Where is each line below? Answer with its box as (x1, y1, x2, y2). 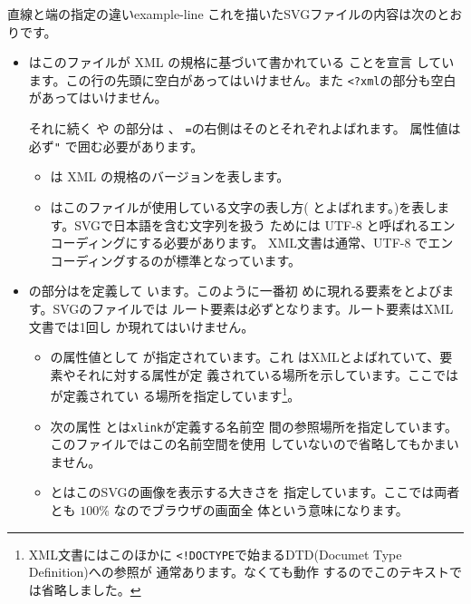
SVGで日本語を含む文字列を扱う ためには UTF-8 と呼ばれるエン (74, 215, 456, 234)
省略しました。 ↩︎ (41, 580, 141, 599)
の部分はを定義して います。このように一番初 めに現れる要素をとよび (28, 281, 442, 300)
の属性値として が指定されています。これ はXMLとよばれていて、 (50, 347, 440, 366)
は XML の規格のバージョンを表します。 (50, 167, 290, 186)
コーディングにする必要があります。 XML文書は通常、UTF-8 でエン (50, 233, 454, 252)
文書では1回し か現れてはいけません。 (28, 317, 255, 336)
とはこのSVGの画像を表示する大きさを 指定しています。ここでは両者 (50, 482, 460, 502)
